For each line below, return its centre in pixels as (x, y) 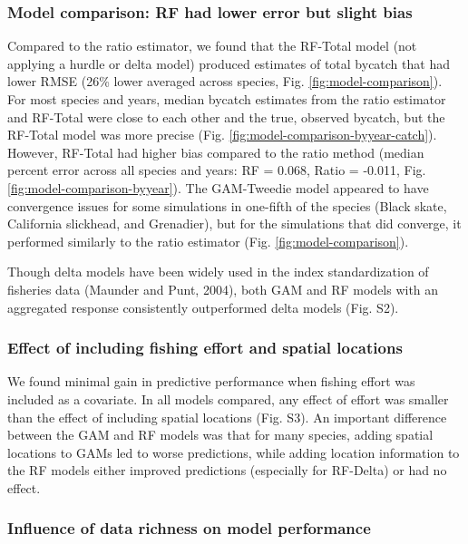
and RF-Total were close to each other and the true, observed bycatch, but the (226, 117)
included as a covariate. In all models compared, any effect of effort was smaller (228, 398)
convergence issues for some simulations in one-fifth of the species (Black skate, (227, 205)
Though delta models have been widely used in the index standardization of (218, 272)
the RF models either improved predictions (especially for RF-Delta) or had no (227, 470)
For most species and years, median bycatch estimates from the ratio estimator (227, 99)
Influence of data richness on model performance (189, 528)
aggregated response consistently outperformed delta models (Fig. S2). (203, 307)
